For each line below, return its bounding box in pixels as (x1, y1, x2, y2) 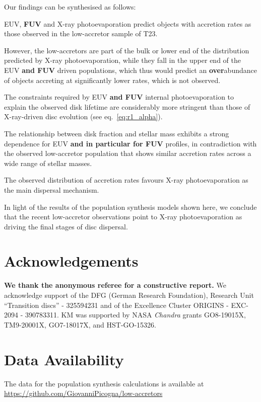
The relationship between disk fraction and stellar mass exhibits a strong (4, 128, 229, 138)
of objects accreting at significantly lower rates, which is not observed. (4, 74, 221, 85)
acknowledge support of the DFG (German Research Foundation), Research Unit (4, 290, 254, 300)
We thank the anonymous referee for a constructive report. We (4, 280, 226, 290)
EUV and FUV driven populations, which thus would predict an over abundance (4, 64, 257, 75)
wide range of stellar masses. (4, 157, 92, 168)
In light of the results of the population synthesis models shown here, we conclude (4, 201, 257, 212)
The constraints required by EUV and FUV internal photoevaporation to (4, 92, 234, 102)
